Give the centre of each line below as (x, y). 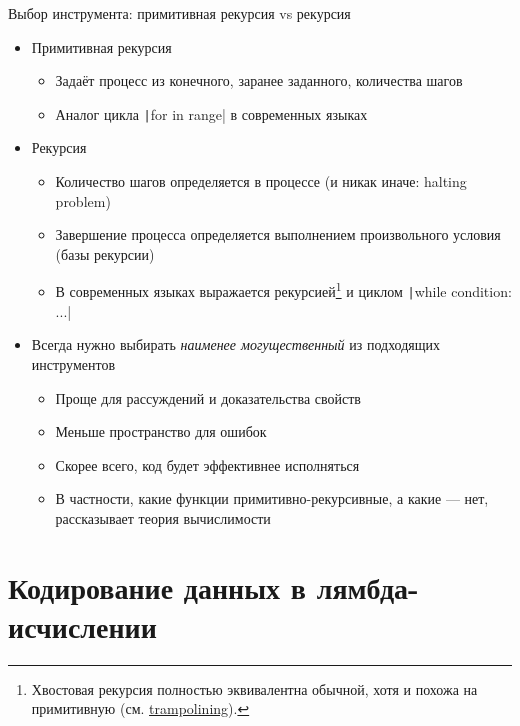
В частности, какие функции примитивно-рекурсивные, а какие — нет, (272, 498)
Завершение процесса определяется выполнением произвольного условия (278, 234)
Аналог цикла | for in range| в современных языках (211, 113)
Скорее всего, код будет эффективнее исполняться (207, 464)
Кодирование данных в (157, 586)
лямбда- (367, 586)
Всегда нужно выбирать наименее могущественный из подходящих (236, 344)
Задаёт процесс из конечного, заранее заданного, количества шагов (259, 80)
